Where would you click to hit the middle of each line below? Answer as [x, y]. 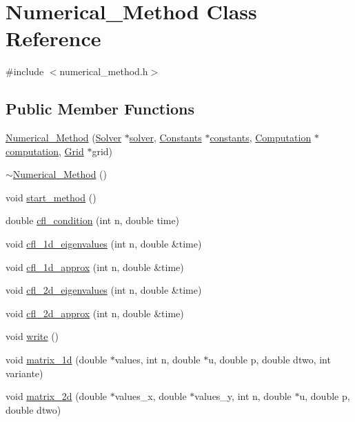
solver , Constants [165, 138]
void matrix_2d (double [57, 396]
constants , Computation [261, 138]
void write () [32, 336]
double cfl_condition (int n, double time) [93, 220]
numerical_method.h [104, 71]
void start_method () [51, 197]
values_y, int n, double [243, 396]
